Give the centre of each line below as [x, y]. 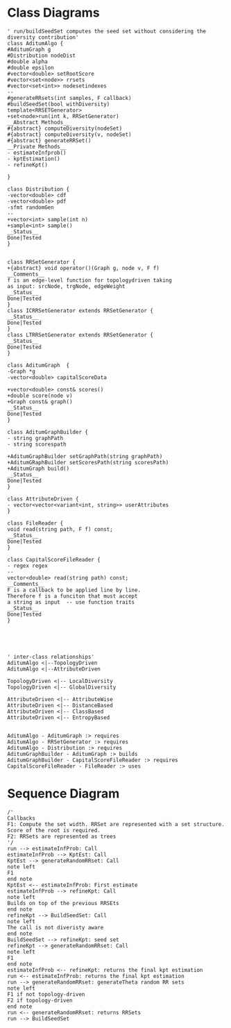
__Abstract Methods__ [38, 122]
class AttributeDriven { [43, 499]
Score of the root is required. [54, 830]
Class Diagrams [53, 13]
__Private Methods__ [37, 146]
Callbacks [22, 818]
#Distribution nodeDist [42, 56]
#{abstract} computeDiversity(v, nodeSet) [69, 134]
